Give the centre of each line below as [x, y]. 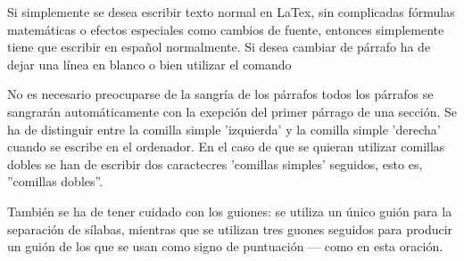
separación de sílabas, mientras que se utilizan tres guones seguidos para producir [230, 228]
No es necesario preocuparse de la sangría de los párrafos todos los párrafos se [220, 94]
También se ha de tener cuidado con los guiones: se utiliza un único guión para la [230, 211]
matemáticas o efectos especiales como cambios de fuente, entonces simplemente [226, 29]
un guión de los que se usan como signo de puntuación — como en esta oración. [225, 246]
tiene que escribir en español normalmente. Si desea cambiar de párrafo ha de [219, 47]
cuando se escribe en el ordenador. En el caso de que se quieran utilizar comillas [226, 147]
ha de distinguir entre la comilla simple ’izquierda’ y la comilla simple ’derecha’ [224, 129]
